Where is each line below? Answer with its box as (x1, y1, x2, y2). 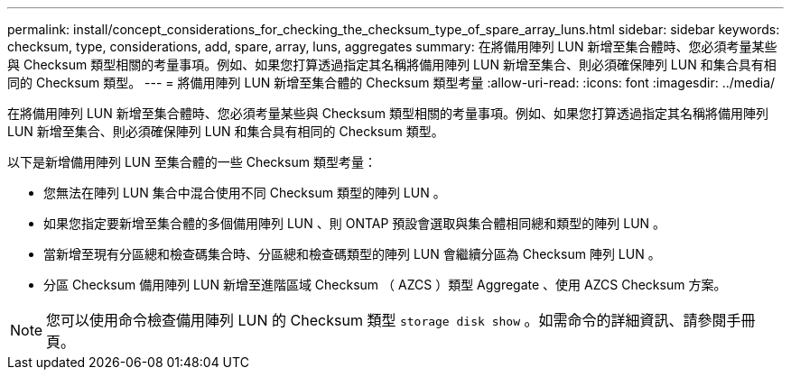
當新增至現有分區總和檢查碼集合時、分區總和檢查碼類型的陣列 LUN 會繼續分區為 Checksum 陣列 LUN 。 (43, 246, 661, 262)
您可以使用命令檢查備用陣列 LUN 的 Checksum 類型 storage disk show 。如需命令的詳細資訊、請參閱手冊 (46, 311, 756, 329)
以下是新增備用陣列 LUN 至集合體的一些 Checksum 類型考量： (7, 154, 377, 170)
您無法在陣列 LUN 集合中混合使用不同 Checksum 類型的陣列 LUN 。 (43, 185, 446, 200)
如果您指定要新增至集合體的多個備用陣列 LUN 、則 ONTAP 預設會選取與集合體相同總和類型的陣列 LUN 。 (43, 216, 666, 231)
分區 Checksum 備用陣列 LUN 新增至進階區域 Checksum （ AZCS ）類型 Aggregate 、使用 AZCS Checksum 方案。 (43, 277, 727, 292)
